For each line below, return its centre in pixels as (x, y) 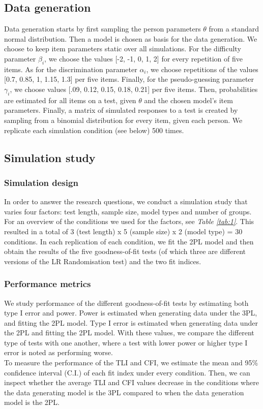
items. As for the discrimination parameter (71, 69)
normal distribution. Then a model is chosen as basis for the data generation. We (131, 38)
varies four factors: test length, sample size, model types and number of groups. (128, 211)
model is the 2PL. (32, 402)
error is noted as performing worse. (59, 352)
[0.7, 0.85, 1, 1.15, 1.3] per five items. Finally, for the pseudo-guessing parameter (129, 79)
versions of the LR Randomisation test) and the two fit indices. (103, 261)
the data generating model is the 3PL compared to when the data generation (124, 392)
